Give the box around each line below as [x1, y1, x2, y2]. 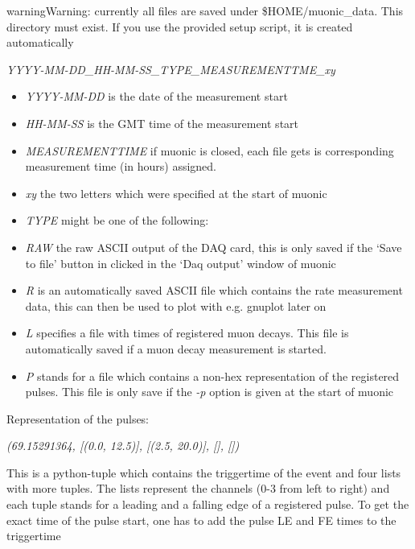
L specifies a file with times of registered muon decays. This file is [25, 324, 349, 341]
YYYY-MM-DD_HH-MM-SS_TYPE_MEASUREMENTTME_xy [6, 60, 335, 77]
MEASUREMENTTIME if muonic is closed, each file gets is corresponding [25, 142, 394, 159]
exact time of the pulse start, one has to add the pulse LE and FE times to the [6, 511, 397, 528]
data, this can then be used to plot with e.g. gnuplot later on [25, 297, 327, 314]
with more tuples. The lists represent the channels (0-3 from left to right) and [6, 480, 390, 497]
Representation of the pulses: [6, 410, 150, 427]
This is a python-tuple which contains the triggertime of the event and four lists [6, 464, 401, 481]
